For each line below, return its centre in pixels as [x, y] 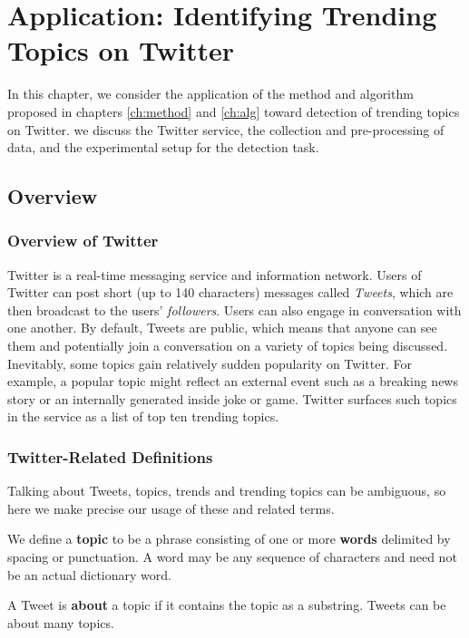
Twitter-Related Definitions [110, 456]
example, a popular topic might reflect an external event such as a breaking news [233, 381]
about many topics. [61, 622]
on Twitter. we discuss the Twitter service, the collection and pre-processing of [226, 129]
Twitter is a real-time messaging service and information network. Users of [215, 274]
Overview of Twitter [83, 241]
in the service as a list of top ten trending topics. [143, 416]
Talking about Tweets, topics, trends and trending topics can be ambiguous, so [227, 491]
